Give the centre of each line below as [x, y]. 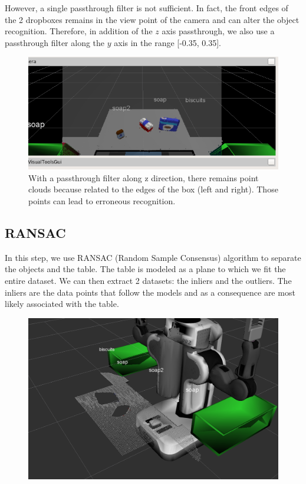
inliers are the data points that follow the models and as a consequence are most [150, 292]
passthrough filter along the [55, 42]
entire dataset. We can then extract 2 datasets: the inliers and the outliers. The [148, 280]
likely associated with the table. [62, 304]
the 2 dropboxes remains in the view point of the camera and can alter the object [152, 19]
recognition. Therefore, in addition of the [79, 31]
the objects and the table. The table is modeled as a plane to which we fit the [145, 269]
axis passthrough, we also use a [218, 31]
